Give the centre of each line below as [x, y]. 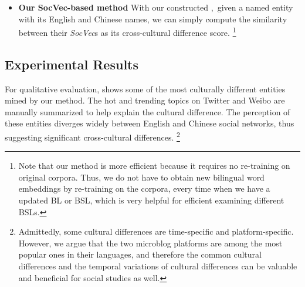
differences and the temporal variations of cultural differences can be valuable [158, 266]
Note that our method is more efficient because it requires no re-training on [154, 166]
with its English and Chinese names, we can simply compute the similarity [153, 19]
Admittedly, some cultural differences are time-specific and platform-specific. [156, 231]
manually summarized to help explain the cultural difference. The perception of [148, 111]
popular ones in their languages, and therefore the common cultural [140, 254]
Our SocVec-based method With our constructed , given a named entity [156, 7]
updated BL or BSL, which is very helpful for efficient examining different [151, 200]
